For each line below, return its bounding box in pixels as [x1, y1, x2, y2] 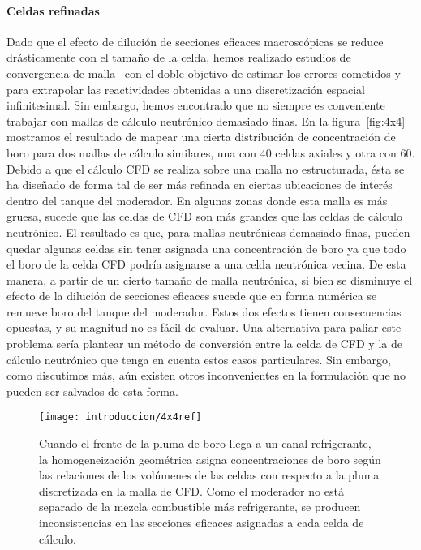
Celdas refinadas [6, 2, 100, 19]
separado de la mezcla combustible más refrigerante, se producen [39, 498, 361, 515]
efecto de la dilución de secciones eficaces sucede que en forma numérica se [6, 287, 377, 304]
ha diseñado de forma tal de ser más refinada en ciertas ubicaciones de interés [6, 176, 393, 193]
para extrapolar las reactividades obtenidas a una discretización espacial [6, 80, 365, 97]
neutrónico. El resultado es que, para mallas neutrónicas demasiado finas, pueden [6, 223, 410, 240]
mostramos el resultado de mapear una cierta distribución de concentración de [6, 128, 396, 145]
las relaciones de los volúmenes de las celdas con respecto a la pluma [39, 466, 380, 483]
